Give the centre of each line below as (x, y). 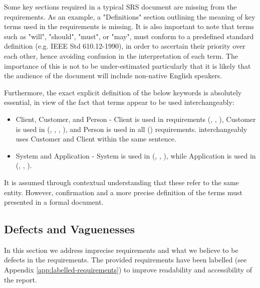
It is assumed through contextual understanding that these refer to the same (121, 182)
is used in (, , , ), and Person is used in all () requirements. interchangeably (132, 129)
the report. (21, 279)
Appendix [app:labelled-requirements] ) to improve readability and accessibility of (128, 270)
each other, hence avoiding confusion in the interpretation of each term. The (121, 55)
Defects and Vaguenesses (70, 229)
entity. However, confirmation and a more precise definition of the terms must (123, 192)
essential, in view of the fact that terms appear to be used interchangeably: (119, 102)
